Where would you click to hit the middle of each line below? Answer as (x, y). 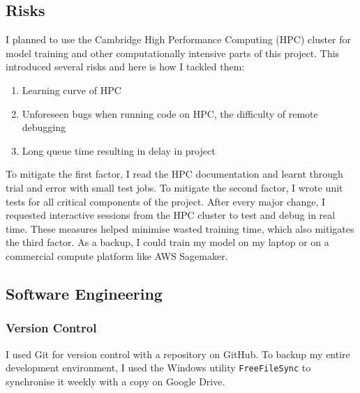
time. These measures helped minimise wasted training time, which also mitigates (180, 228)
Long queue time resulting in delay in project (119, 150)
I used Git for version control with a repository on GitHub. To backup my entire (178, 354)
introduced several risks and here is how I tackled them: (125, 67)
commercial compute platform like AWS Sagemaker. (117, 255)
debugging (44, 127)
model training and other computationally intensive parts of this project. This (173, 53)
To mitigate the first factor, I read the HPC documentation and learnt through (174, 174)
